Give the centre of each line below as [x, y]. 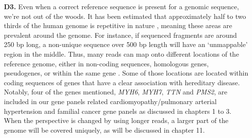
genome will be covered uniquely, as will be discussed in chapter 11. [104, 130]
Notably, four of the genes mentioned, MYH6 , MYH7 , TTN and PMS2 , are [116, 92]
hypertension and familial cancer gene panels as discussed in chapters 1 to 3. [118, 111]
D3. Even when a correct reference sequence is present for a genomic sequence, [122, 6]
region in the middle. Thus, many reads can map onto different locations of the [122, 54]
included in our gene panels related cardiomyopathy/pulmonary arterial [110, 101]
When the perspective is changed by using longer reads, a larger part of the [116, 120]
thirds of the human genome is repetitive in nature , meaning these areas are [118, 25]
